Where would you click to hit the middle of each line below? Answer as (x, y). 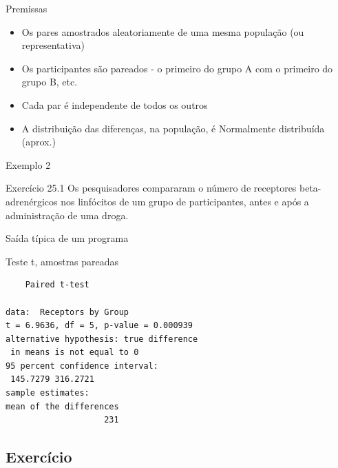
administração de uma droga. (67, 215)
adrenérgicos (32, 201)
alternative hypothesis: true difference (102, 339)
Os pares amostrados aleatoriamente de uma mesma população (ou (163, 31)
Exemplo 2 (28, 164)
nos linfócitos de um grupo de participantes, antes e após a (185, 201)
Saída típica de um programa (67, 238)
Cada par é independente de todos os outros (115, 104)
